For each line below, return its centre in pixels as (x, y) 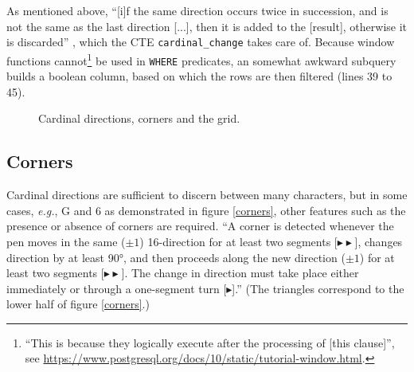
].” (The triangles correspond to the (318, 288)
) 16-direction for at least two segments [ (238, 241)
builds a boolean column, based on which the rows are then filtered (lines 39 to (199, 76)
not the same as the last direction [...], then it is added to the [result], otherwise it (207, 26)
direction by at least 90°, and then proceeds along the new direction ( (176, 257)
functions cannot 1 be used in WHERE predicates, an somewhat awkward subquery (201, 59)
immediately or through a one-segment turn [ (117, 288)
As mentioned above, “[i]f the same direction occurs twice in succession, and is (197, 10)
